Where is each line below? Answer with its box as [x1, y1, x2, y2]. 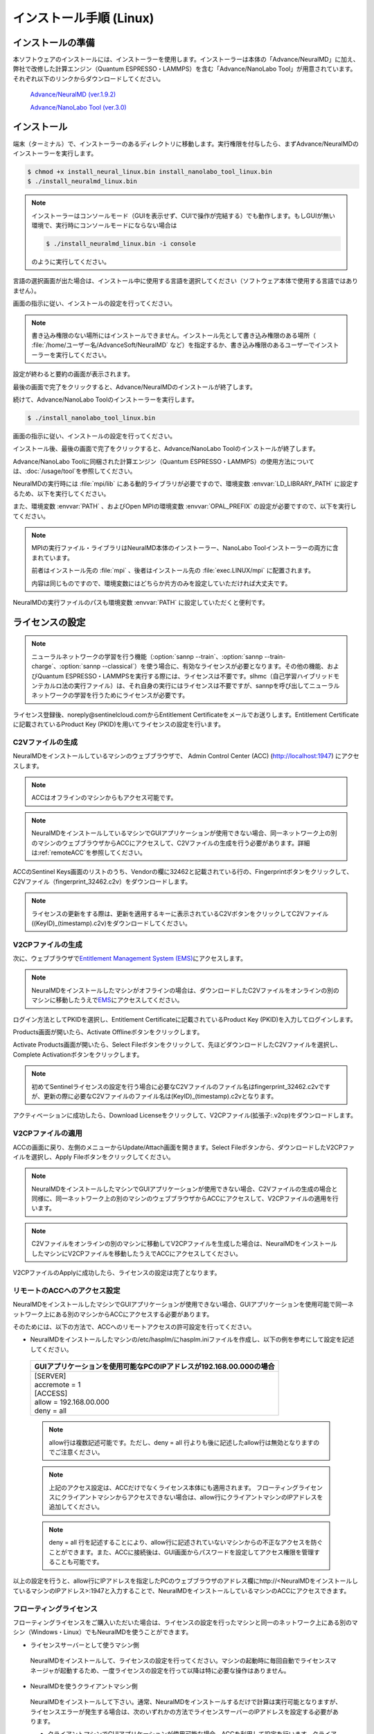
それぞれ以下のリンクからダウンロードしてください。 [12, 74, 165, 83]
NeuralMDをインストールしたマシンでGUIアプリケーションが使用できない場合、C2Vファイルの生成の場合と [31, 1185, 338, 1193]
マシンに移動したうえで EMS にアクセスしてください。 [31, 996, 184, 1004]
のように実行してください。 [31, 257, 111, 266]
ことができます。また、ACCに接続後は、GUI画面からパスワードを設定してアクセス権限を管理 [48, 1547, 314, 1556]
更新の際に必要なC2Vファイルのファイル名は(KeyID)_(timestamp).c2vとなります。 [43, 1092, 278, 1100]
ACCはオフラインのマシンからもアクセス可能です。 [31, 793, 177, 802]
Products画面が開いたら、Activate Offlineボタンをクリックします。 [12, 1028, 204, 1036]
